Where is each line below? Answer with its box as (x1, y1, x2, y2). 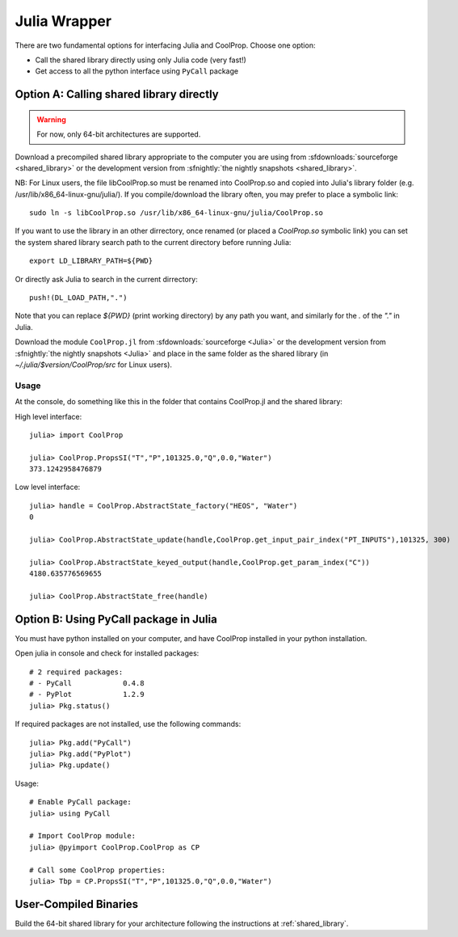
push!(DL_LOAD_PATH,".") (29, 293, 128, 302)
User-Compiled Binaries (15, 897, 139, 911)
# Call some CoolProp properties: (29, 865, 166, 875)
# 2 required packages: (29, 667, 124, 677)
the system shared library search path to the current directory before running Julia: (15, 237, 292, 247)
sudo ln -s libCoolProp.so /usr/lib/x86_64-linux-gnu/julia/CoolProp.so (29, 209, 323, 217)
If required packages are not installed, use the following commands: (15, 720, 242, 729)
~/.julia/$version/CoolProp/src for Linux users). (15, 360, 173, 369)
